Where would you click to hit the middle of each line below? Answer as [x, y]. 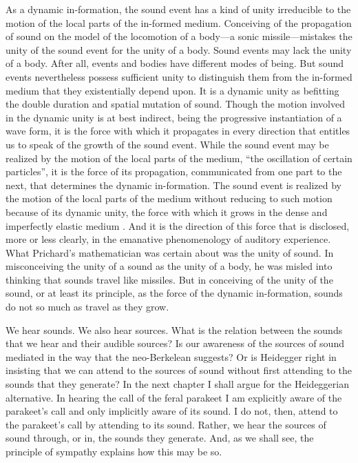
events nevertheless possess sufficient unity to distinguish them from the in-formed [179, 76]
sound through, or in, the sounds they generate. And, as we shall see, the [160, 438]
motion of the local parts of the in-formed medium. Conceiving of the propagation [179, 22]
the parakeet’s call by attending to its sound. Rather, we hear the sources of [166, 424]
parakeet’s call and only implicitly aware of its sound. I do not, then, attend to [172, 411]
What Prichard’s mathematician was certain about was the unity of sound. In [170, 252]
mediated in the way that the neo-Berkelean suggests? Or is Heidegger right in [171, 356]
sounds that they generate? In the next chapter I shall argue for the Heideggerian [177, 384]
